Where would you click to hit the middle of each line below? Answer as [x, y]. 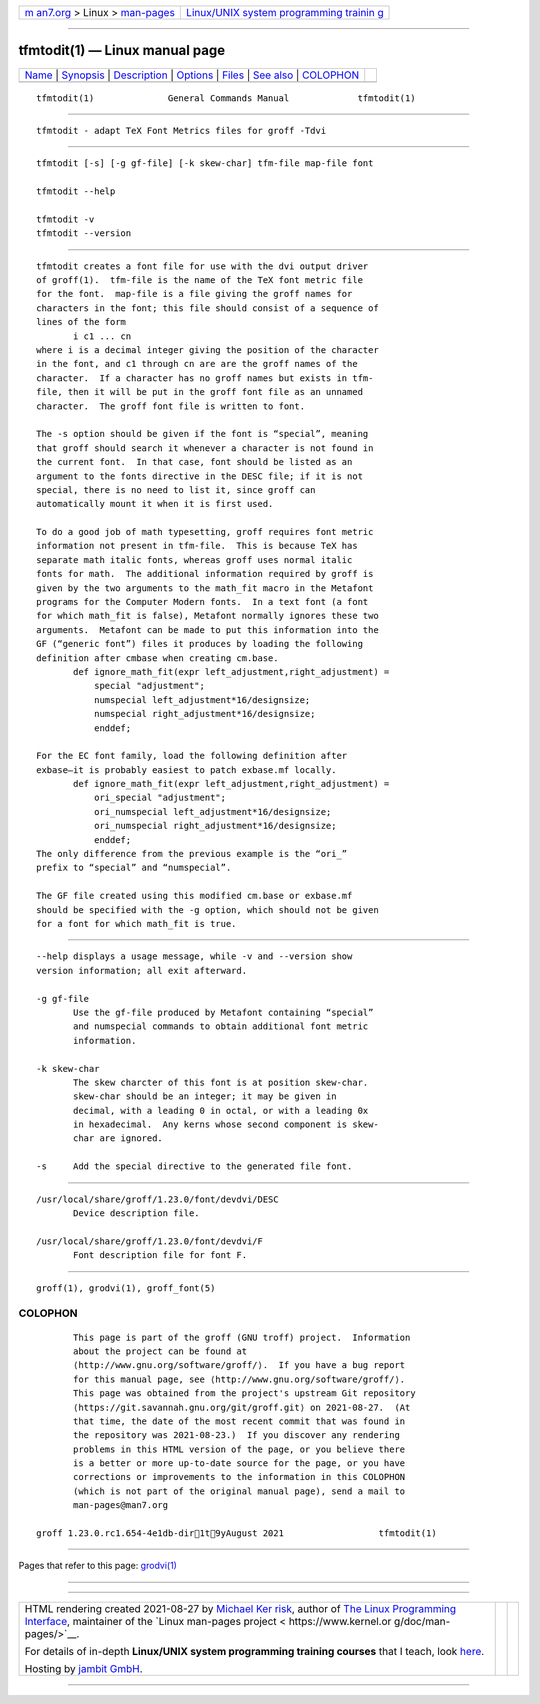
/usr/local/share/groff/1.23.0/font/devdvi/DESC [157, 1199]
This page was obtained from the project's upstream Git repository [244, 1393]
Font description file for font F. [160, 1255]
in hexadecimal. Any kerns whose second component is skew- [226, 1124]
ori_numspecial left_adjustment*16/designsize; [212, 811]
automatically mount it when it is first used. [155, 504]
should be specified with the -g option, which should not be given [207, 909]
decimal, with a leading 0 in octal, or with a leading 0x [221, 1110]
